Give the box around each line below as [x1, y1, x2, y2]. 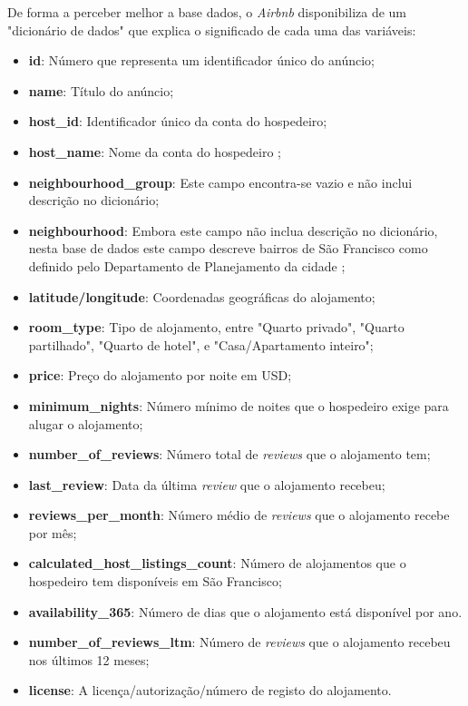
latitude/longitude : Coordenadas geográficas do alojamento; [28, 287, 375, 306]
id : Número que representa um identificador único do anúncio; [28, 51, 375, 70]
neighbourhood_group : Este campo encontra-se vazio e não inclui [28, 172, 413, 191]
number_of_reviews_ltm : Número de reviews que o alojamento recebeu [28, 632, 451, 652]
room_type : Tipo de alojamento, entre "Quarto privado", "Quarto [28, 318, 405, 337]
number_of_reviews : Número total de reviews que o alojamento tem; [28, 445, 431, 464]
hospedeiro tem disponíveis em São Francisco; [28, 572, 282, 591]
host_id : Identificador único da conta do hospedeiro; [28, 112, 327, 131]
